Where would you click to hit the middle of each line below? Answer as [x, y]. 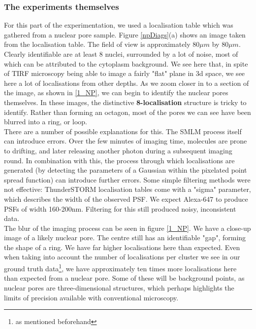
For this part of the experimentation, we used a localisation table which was [119, 25]
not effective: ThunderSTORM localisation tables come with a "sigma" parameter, [128, 189]
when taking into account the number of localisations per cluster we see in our [122, 257]
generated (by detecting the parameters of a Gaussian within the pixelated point [126, 170]
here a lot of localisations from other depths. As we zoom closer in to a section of [127, 83]
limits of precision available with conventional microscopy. [91, 297]
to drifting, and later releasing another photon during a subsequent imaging [118, 150]
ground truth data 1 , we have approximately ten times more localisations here [120, 268]
